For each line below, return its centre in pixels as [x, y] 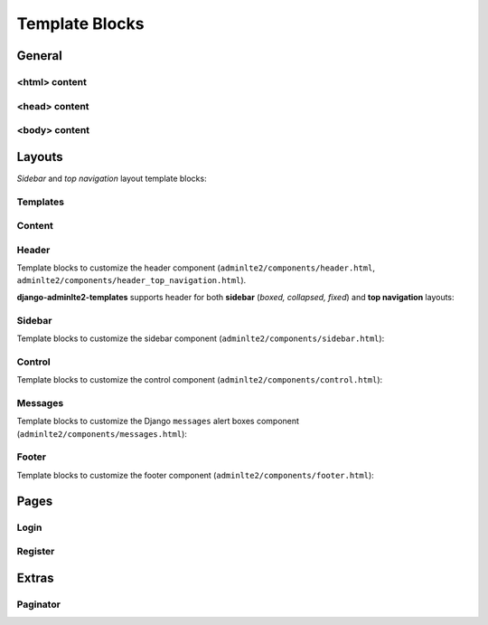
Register [36, 552]
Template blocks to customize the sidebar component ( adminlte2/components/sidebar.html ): [201, 338]
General [40, 56]
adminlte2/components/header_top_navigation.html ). [131, 280]
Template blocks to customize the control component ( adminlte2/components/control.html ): [200, 380]
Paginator [38, 604]
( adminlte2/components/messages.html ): [102, 433]
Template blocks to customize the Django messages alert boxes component [158, 421]
